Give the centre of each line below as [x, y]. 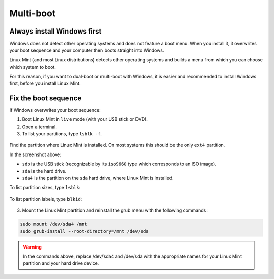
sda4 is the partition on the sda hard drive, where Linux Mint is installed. [98, 178]
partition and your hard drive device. [61, 263]
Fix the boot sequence [45, 98]
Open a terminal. [39, 127]
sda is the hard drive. [44, 171]
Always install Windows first [56, 31]
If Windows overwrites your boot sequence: [55, 110]
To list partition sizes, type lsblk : [45, 188]
